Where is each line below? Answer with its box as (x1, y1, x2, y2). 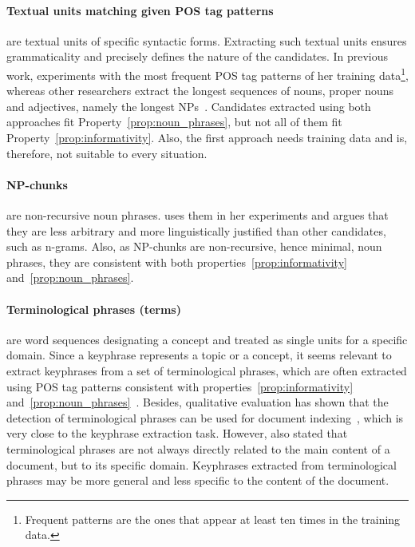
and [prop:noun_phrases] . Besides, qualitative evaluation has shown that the (6, 394, 389, 410)
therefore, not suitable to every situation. (6, 145, 207, 161)
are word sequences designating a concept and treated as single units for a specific (6, 331, 408, 347)
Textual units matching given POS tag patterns (6, 2, 274, 18)
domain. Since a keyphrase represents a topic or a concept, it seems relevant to (6, 347, 392, 363)
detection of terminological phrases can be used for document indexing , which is (6, 409, 404, 426)
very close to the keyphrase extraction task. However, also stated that (6, 425, 348, 442)
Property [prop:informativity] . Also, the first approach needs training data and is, (6, 129, 408, 146)
